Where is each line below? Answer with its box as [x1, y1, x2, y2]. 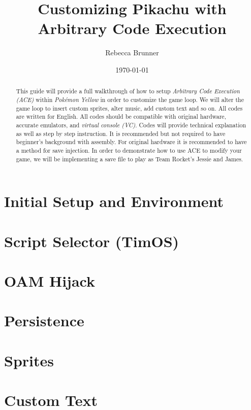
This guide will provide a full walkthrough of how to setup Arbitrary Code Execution [16, 87, 240, 95]
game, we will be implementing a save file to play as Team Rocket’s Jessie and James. [16, 154, 243, 163]
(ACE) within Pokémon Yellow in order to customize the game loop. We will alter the [16, 95, 244, 104]
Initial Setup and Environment [4, 191, 224, 212]
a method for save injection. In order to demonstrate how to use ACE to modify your [16, 146, 242, 154]
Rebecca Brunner [105, 47, 159, 58]
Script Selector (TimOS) [4, 230, 179, 251]
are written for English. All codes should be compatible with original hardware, [16, 112, 226, 121]
